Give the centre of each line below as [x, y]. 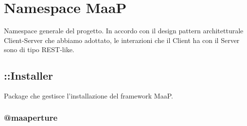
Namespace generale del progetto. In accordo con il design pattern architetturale [124, 31]
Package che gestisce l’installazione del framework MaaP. [88, 96]
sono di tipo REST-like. [39, 49]
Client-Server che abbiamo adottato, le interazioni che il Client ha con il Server [122, 40]
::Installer [29, 76]
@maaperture [31, 117]
